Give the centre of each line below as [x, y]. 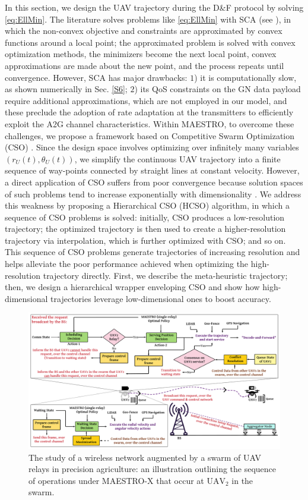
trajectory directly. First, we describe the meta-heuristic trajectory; [165, 275]
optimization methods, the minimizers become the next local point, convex [141, 54]
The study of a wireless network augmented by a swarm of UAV [145, 457]
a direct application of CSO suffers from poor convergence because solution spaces [154, 182]
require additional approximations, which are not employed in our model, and [146, 100]
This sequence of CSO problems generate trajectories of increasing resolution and [153, 252]
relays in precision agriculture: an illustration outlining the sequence [153, 469]
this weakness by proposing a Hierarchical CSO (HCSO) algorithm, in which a [147, 205]
